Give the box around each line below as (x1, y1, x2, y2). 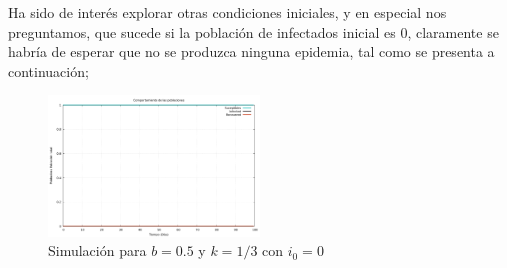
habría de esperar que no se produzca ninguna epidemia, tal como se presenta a (8, 41, 495, 62)
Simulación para (48, 240, 147, 261)
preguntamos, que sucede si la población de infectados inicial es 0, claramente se (8, 21, 499, 42)
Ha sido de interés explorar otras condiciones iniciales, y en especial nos (8, 2, 447, 22)
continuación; (8, 60, 89, 81)
